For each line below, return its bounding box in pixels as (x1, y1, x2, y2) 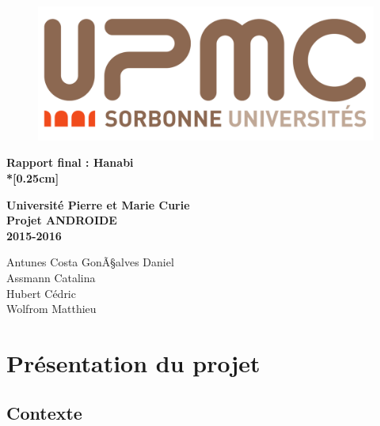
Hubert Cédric (6, 285, 76, 301)
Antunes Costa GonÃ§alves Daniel (6, 254, 174, 270)
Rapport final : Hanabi (6, 154, 134, 171)
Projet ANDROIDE (6, 212, 117, 228)
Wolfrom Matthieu (6, 300, 97, 317)
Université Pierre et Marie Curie (6, 196, 190, 213)
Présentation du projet (6, 346, 260, 379)
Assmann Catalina (6, 269, 96, 285)
